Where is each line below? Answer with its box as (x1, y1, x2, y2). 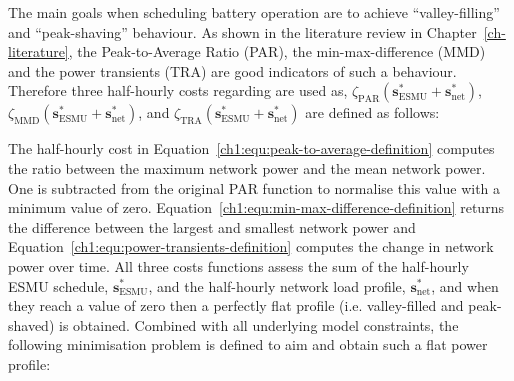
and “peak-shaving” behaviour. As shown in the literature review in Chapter (8, 21, 477, 42)
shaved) (8, 314, 55, 335)
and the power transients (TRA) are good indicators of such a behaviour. (8, 60, 457, 81)
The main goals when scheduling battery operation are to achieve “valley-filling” (8, 2, 500, 22)
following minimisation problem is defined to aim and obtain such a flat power (8, 334, 488, 355)
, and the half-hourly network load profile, (148, 275, 406, 296)
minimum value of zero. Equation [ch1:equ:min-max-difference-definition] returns (8, 197, 504, 218)
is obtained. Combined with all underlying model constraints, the (59, 314, 459, 335)
